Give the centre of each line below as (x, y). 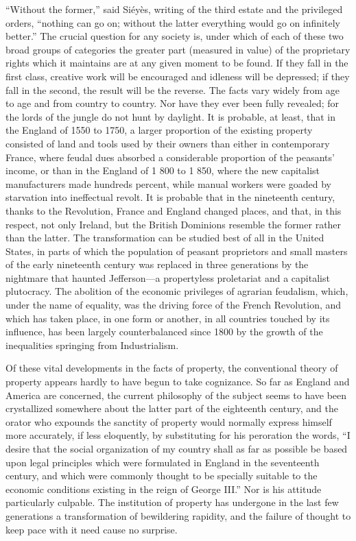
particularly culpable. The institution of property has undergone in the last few (172, 502)
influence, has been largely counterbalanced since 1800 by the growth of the (164, 332)
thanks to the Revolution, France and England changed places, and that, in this (174, 210)
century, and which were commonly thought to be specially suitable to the (162, 476)
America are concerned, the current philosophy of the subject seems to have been (176, 395)
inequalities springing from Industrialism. (92, 345)
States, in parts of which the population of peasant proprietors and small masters (177, 251)
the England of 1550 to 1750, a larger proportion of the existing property (159, 130)
